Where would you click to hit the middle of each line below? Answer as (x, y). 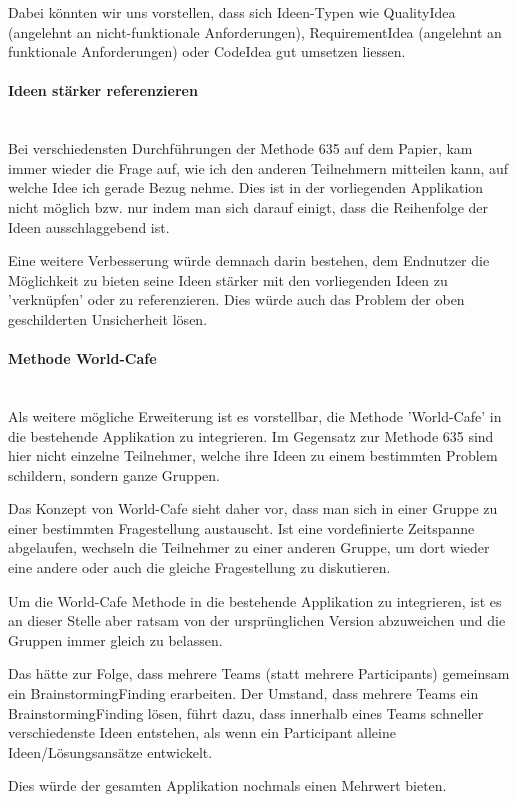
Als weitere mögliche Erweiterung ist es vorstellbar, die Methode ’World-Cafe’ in (255, 415)
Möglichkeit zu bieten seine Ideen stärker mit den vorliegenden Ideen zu (228, 279)
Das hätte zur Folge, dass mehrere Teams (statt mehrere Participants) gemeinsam (259, 673)
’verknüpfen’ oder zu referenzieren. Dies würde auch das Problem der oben (236, 299)
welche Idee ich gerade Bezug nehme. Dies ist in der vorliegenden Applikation (246, 187)
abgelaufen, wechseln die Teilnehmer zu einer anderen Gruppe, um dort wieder (249, 547)
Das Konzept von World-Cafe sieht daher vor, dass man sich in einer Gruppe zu (253, 508)
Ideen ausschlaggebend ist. (89, 226)
